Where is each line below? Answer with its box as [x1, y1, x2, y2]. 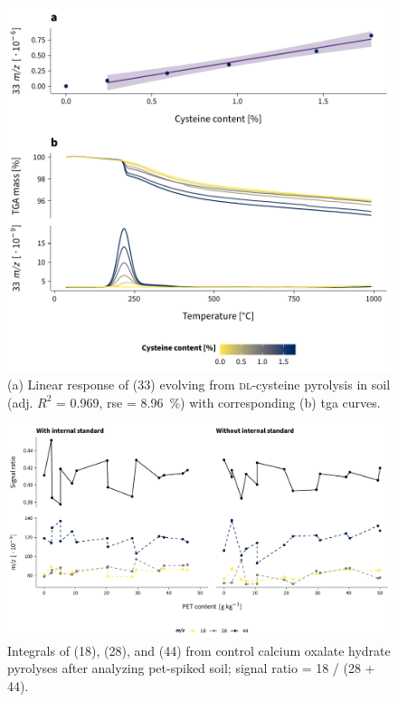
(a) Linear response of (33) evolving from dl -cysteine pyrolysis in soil [7, 375, 391, 394]
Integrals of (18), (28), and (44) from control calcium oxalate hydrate [7, 640, 391, 659]
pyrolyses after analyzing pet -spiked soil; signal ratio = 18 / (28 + [7, 659, 375, 678]
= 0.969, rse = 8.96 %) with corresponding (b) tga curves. [56, 392, 381, 411]
